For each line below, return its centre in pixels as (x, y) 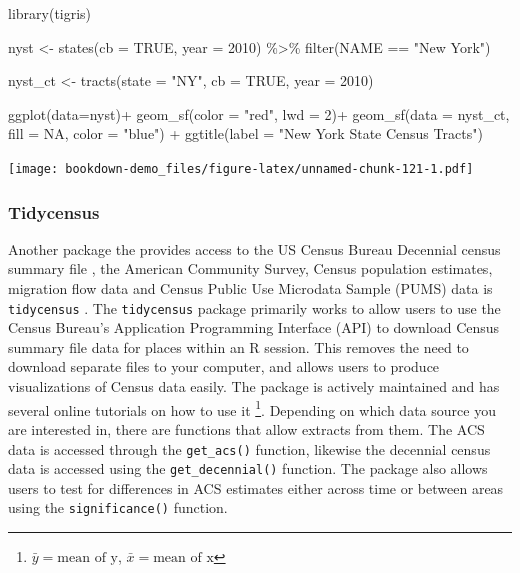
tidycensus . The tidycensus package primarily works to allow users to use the (254, 307)
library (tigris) (50, 13)
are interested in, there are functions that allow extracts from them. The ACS (246, 428)
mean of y (87, 558)
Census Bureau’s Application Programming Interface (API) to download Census (254, 327)
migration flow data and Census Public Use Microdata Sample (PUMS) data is (250, 288)
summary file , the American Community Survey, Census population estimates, (250, 268)
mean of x (183, 558)
